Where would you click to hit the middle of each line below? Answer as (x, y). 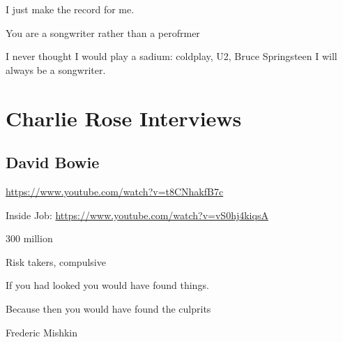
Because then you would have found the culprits (108, 308)
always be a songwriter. (56, 69)
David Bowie (53, 162)
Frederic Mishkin (42, 332)
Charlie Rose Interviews (124, 118)
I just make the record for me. (70, 9)
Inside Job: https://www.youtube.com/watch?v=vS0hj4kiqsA (137, 215)
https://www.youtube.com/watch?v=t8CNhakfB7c (115, 191)
